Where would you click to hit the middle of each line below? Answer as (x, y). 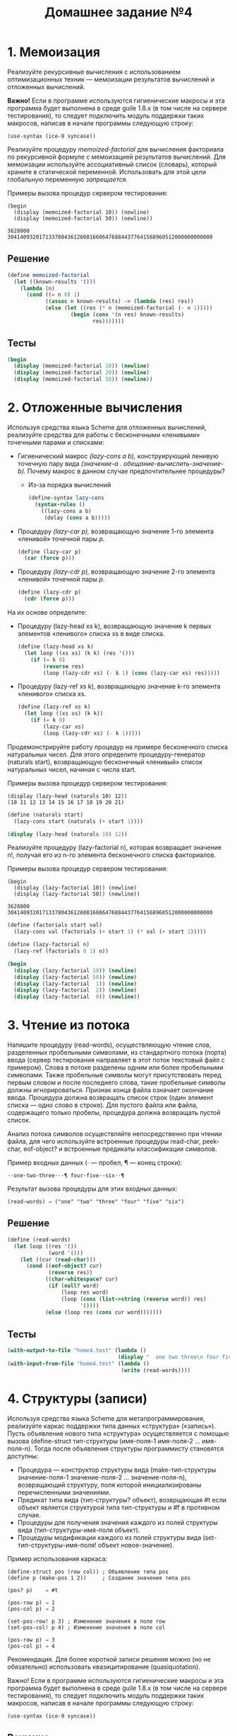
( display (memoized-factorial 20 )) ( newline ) (82, 373)
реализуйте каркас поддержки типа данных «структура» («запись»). (112, 1426)
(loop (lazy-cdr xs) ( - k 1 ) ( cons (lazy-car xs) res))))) (132, 673)
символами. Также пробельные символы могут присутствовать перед (114, 1075)
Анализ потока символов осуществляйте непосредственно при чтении (115, 1134)
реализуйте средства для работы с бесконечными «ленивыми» (104, 435)
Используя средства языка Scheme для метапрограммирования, (106, 1418)
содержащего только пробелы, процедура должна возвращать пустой (114, 1113)
